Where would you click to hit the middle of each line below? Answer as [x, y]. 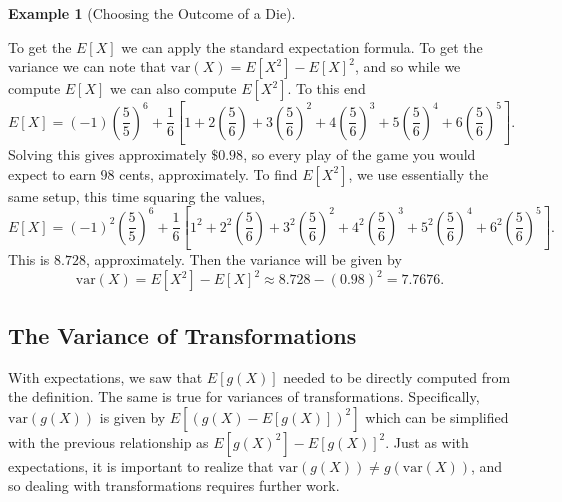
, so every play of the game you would [359, 154]
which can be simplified [437, 416]
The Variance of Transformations [182, 334]
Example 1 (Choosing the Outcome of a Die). [152, 13]
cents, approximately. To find [208, 173]
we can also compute [173, 88]
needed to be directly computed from [397, 376]
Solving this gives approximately [107, 154]
